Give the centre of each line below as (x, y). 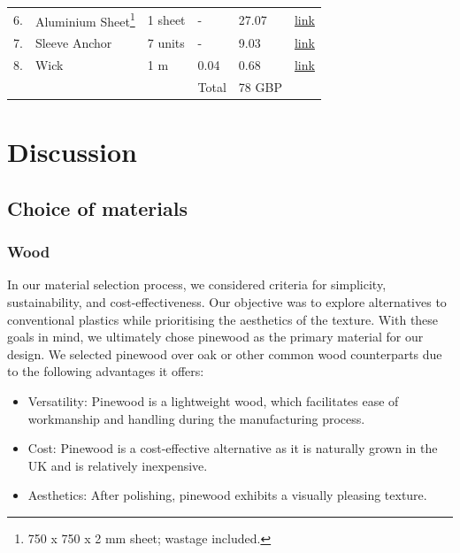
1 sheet (166, 19)
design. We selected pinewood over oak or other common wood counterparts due (225, 353)
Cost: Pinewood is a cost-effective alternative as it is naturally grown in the (233, 448)
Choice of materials (97, 207)
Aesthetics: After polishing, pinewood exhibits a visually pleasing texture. (227, 495)
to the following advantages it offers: (106, 371)
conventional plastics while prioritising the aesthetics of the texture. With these (223, 319)
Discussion (72, 152)
